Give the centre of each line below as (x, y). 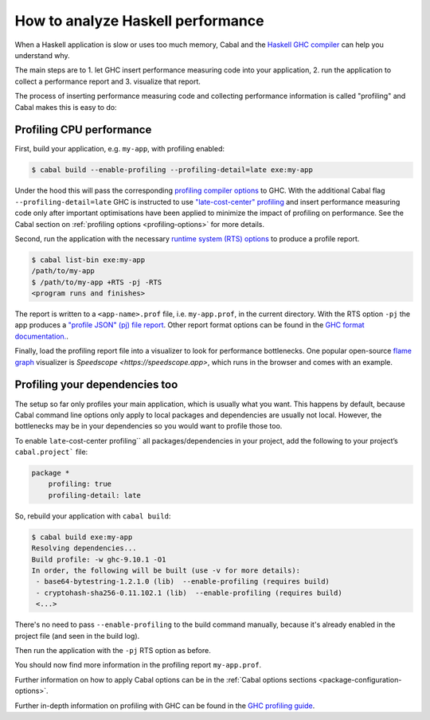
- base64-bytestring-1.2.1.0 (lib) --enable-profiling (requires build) (183, 582)
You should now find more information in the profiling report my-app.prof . (138, 665)
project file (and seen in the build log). (77, 636)
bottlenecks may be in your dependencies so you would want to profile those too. (149, 426)
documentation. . (42, 336)
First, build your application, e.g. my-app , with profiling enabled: (120, 149)
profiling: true (80, 484)
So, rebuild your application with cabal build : (93, 516)
